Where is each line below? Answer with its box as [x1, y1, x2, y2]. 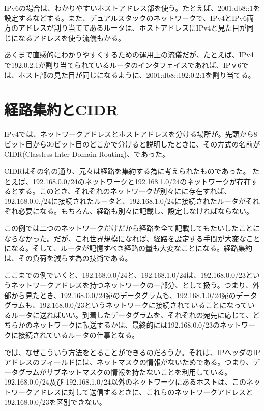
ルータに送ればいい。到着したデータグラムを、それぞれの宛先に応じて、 [11, 309, 253, 320]
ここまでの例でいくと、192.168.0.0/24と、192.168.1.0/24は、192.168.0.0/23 [4, 270, 246, 280]
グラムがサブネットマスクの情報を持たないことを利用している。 [18, 366, 232, 377]
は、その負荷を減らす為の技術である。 [4, 252, 132, 263]
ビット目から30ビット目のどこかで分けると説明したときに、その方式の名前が [4, 138, 260, 149]
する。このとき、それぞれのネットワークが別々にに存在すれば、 [18, 186, 231, 196]
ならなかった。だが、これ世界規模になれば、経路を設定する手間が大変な [4, 232, 246, 243]
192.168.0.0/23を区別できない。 [4, 396, 106, 407]
